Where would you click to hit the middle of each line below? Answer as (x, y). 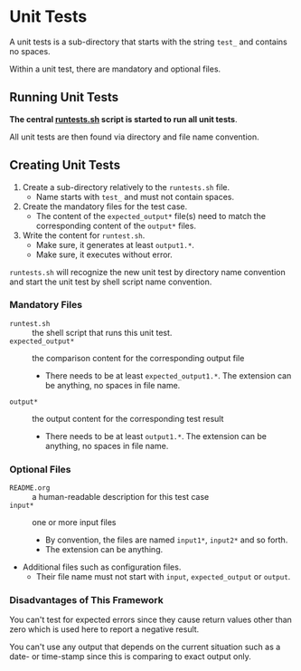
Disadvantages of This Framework (87, 600)
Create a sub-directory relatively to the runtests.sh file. (126, 187)
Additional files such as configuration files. (102, 567)
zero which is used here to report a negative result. (104, 629)
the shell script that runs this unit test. (102, 332)
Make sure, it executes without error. (104, 254)
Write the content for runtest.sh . (84, 235)
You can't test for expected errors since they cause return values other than (150, 620)
